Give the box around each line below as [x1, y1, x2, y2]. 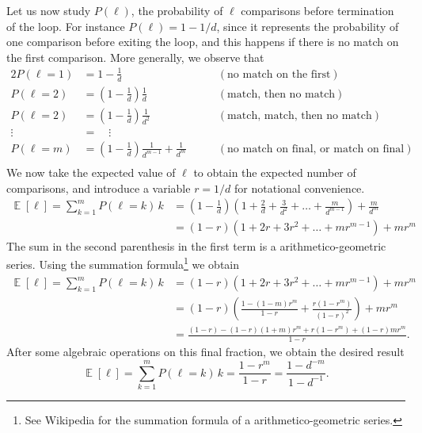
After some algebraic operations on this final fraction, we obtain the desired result [6, 343, 405, 360]
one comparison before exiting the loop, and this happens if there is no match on [6, 33, 399, 50]
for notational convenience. [234, 179, 365, 196]
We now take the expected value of [6, 163, 176, 180]
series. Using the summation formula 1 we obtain [6, 254, 240, 273]
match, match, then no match [227, 109, 372, 121]
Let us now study [6, 2, 91, 18]
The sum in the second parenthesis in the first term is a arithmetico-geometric [6, 238, 386, 255]
